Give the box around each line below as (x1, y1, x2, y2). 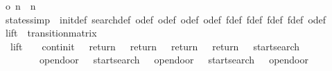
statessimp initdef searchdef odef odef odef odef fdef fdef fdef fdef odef (5, 12, 326, 26)
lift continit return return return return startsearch (10, 39, 300, 53)
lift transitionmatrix (5, 26, 97, 40)
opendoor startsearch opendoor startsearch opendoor (39, 52, 308, 67)
